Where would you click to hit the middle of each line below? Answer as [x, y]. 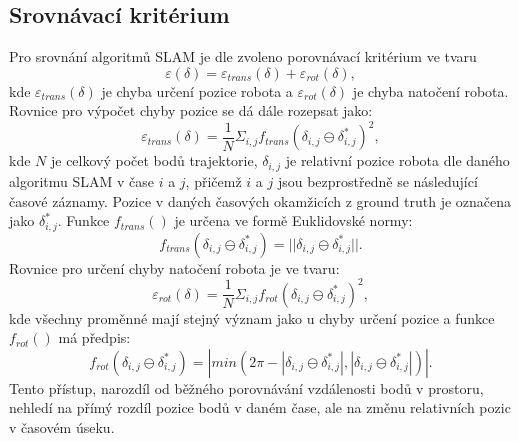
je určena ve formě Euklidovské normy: [293, 220]
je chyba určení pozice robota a [197, 90]
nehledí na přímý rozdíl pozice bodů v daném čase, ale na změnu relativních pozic [260, 407]
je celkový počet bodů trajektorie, [154, 160]
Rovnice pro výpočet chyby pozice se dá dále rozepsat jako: [191, 110]
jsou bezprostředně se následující [377, 180]
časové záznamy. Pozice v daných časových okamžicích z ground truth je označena [260, 200]
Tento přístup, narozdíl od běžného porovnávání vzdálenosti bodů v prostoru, [246, 387]
